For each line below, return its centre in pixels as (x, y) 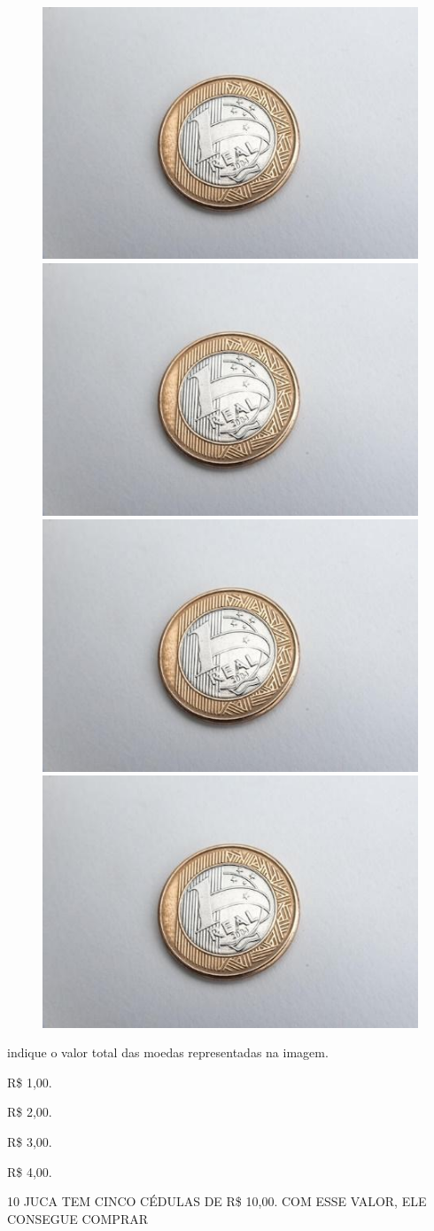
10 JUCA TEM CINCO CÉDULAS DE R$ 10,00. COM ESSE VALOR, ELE (217, 1201)
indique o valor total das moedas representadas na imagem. (168, 1052)
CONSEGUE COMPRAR (77, 1218)
